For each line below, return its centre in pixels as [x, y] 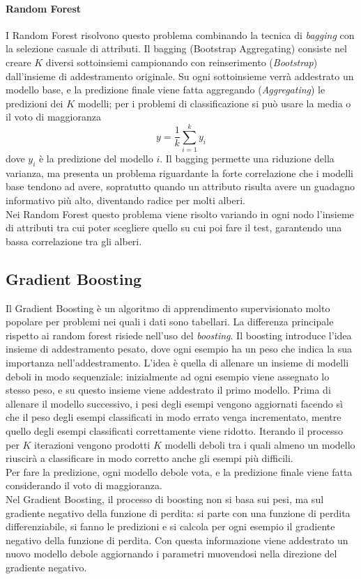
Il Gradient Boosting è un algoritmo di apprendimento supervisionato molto [168, 308]
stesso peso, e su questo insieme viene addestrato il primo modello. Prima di [168, 390]
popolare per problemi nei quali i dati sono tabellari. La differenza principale [170, 322]
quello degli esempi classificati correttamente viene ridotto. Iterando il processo [174, 430]
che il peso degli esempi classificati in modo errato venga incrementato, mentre [174, 417]
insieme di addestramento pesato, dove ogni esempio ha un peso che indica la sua [179, 349]
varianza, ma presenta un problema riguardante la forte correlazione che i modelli [179, 172]
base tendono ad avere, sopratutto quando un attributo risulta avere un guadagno [180, 186]
